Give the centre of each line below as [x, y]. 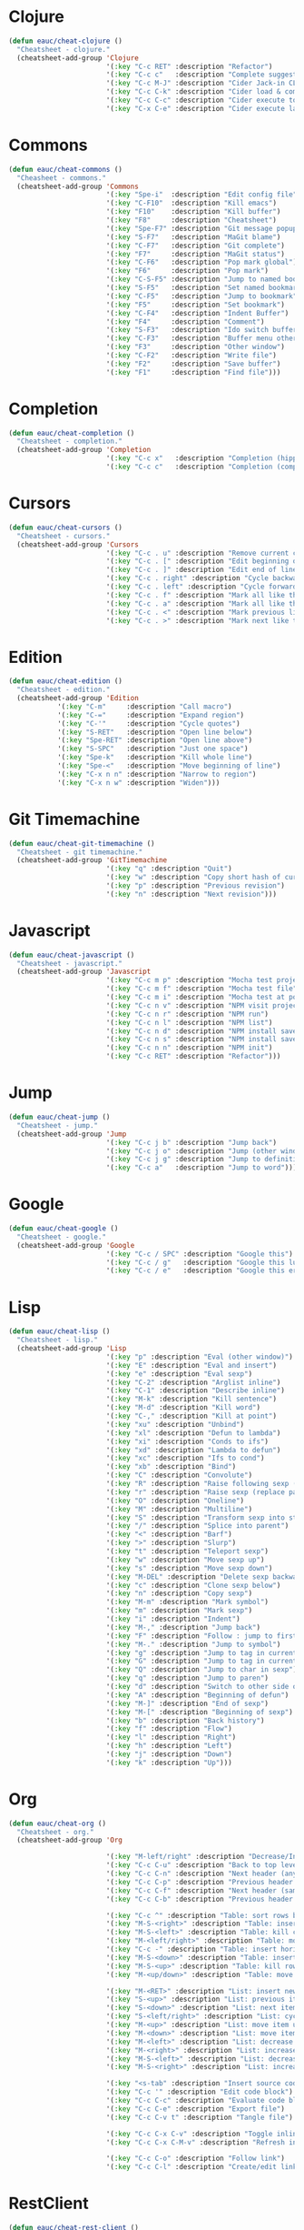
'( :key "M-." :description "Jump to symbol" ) [193, 1644]
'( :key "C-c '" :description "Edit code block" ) [200, 2092]
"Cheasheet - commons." [61, 178]
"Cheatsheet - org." [55, 1832]
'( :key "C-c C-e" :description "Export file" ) [195, 2109]
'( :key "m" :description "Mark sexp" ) [179, 1611]
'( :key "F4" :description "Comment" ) [185, 321]
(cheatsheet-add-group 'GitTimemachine [92, 860]
